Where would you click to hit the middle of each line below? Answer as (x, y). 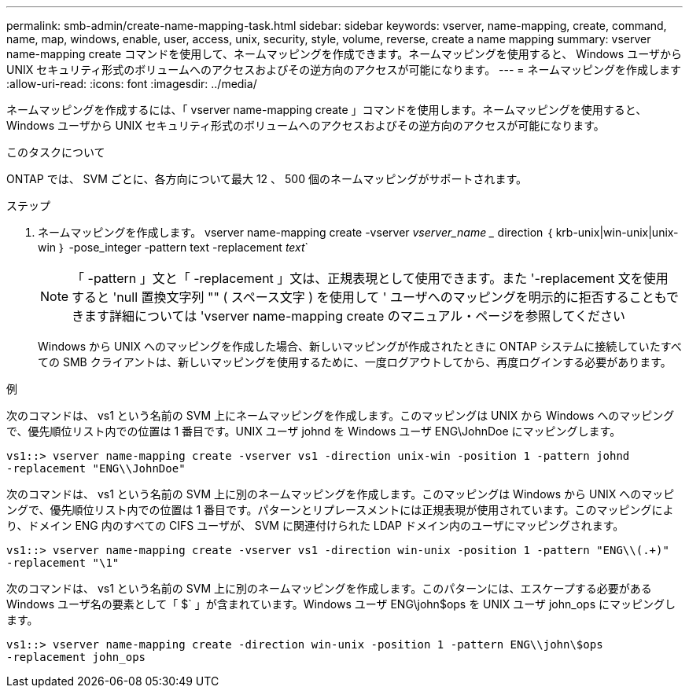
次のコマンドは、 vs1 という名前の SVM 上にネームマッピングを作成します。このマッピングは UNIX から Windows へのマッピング (341, 415)
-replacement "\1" (63, 563)
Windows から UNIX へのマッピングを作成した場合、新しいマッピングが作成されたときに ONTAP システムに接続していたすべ (360, 346)
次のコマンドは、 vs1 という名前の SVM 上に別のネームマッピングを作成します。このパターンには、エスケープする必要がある (329, 588)
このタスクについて (56, 152)
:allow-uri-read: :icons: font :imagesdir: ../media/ (132, 84)
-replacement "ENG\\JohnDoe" (96, 468)
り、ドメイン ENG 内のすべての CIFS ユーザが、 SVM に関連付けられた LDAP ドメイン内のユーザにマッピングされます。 (315, 525)
